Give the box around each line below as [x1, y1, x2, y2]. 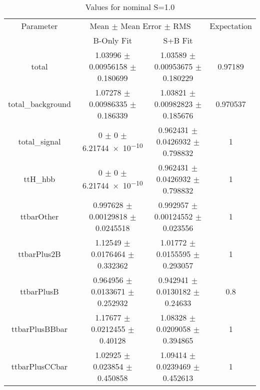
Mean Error [120, 20, 162, 31]
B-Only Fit [93, 34, 132, 46]
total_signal [18, 135, 61, 147]
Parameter [21, 20, 58, 31]
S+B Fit [163, 34, 193, 46]
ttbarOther [20, 210, 59, 222]
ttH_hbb [23, 173, 55, 184]
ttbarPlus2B [18, 248, 61, 259]
